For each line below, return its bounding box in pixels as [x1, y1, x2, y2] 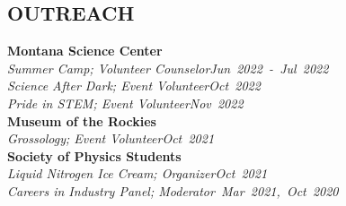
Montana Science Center [7, 41, 163, 60]
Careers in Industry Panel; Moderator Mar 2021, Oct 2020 [7, 181, 339, 200]
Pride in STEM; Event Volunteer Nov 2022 [7, 93, 244, 112]
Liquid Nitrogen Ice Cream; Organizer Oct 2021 [7, 164, 268, 183]
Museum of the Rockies [7, 111, 156, 130]
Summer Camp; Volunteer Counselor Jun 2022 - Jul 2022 [7, 58, 329, 77]
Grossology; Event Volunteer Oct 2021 [7, 129, 215, 148]
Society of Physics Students [7, 146, 182, 165]
